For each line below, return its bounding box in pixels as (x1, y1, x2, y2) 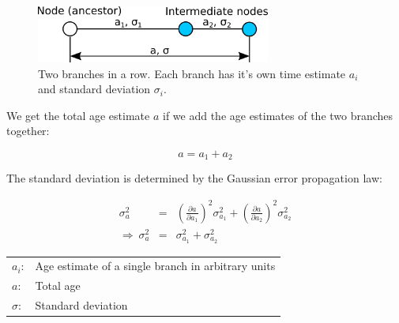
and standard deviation (38, 81, 151, 97)
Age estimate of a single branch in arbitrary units (35, 257, 276, 274)
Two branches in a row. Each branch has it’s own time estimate (38, 65, 346, 81)
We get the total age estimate (6, 107, 150, 123)
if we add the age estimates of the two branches (162, 107, 393, 123)
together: (6, 122, 50, 139)
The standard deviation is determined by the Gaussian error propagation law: (6, 170, 382, 186)
